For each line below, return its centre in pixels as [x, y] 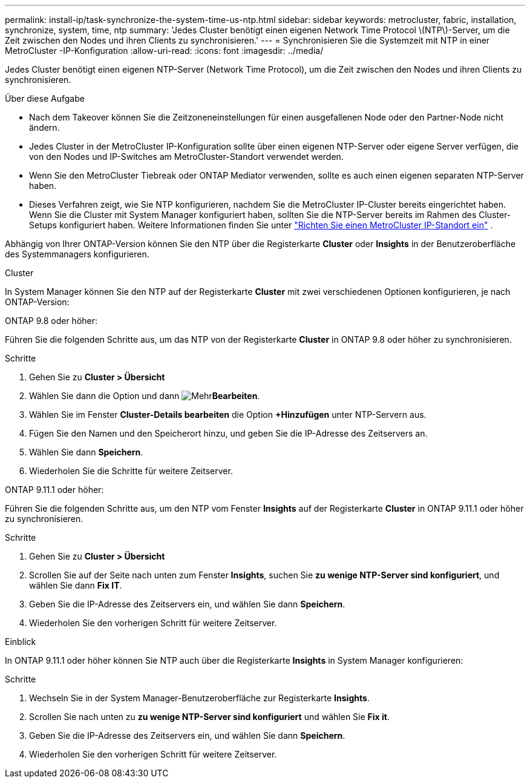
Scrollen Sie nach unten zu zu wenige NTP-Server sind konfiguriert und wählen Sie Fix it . [209, 717]
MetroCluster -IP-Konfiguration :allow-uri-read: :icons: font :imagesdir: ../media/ [164, 51]
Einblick [21, 642]
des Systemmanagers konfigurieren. [77, 254]
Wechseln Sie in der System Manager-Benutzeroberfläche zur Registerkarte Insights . [199, 698]
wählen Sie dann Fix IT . [76, 585]
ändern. [44, 127]
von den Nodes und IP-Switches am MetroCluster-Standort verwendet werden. [186, 157]
